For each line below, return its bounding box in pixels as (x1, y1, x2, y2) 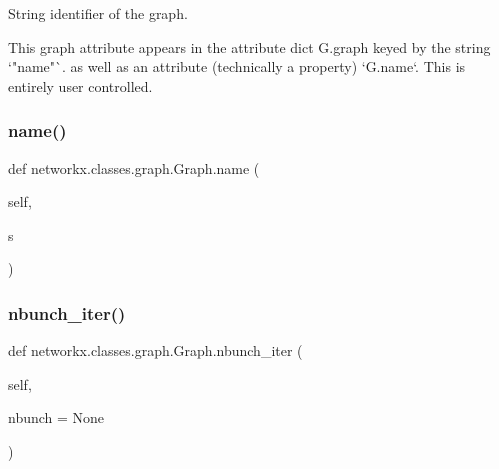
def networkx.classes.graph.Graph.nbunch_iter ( (8, 340, 303, 361)
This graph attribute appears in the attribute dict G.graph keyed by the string (8, 36, 491, 57)
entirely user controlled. (8, 75, 153, 96)
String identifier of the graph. (8, 3, 188, 23)
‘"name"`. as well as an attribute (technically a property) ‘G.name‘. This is (8, 56, 466, 77)
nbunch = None (8, 407, 105, 428)
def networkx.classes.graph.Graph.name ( (8, 157, 260, 178)
